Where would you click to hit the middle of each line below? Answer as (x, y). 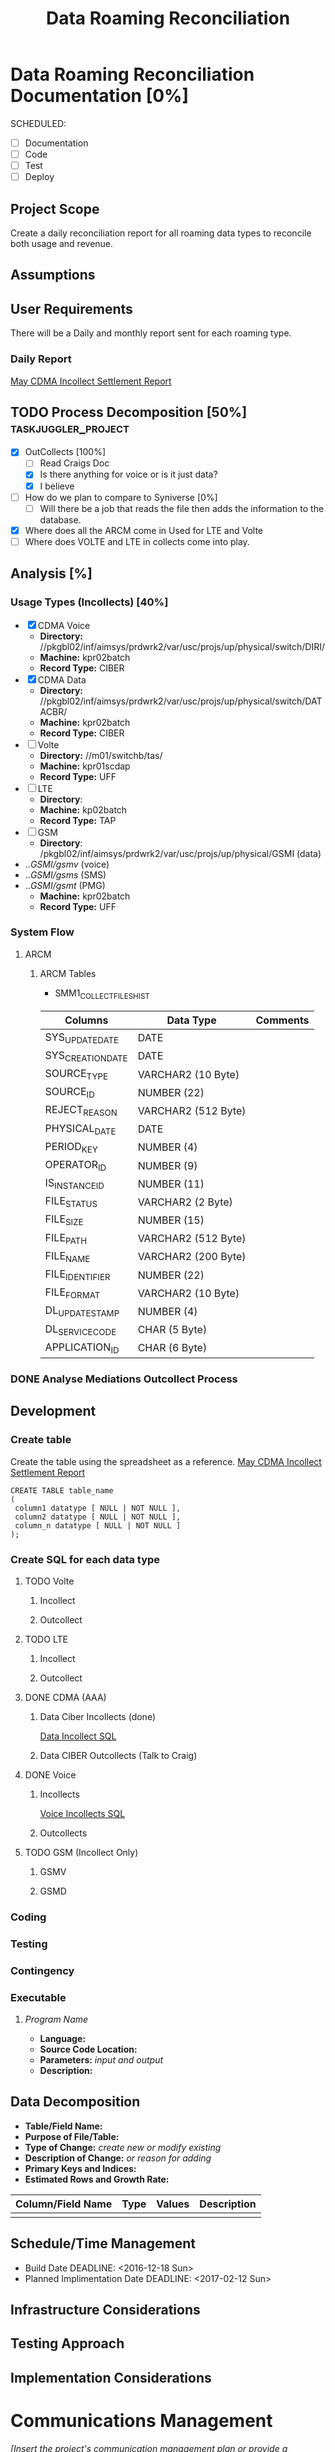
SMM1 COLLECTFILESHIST (102, 994)
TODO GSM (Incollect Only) (81, 1852)
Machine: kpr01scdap (85, 766)
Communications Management (141, 2420)
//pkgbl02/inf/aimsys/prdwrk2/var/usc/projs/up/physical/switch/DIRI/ (182, 646)
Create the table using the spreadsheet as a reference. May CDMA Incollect (166, 1461)
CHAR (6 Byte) (172, 1348)
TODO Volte (49, 1581)
